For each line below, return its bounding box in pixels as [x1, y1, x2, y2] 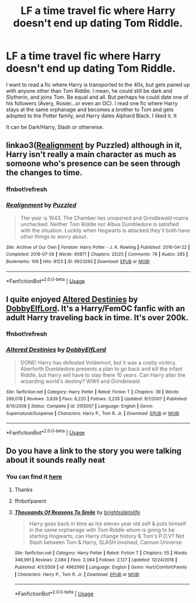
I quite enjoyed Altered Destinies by [6, 294, 138, 304]
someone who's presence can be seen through [6, 159, 181, 169]
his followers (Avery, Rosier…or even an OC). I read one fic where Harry [6, 99, 178, 106]
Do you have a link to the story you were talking [6, 446, 182, 456]
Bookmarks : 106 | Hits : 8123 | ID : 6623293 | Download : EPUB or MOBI [6, 258, 150, 264]
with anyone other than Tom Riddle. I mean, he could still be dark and [6, 87, 173, 94]
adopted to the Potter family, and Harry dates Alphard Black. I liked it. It [6, 112, 177, 119]
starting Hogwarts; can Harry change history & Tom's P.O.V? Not [29, 532, 185, 539]
